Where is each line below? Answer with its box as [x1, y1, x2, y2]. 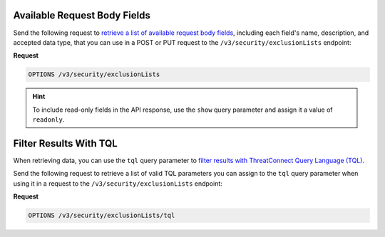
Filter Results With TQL [13, 137, 118, 149]
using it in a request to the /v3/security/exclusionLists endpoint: [13, 179, 222, 188]
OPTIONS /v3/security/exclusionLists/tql [28, 211, 175, 220]
